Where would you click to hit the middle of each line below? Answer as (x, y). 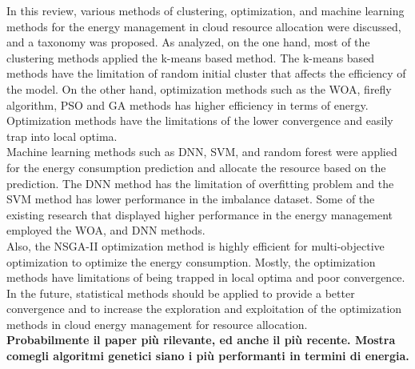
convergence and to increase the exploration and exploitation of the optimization (204, 309)
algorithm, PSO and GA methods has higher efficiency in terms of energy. (188, 104)
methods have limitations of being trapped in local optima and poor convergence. (206, 277)
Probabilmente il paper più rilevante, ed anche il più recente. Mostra (201, 340)
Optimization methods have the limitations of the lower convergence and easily (200, 120)
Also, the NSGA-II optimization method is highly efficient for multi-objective (196, 245)
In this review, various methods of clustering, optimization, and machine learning (206, 10)
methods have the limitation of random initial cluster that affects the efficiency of (206, 73)
